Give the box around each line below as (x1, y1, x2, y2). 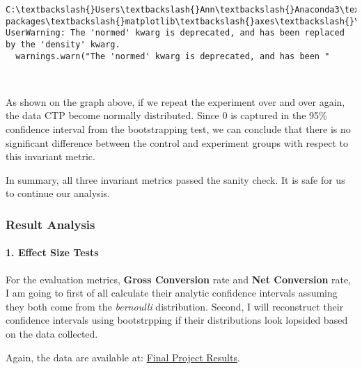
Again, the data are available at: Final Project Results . (6, 350, 240, 364)
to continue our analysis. (6, 186, 110, 201)
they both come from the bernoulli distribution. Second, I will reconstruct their (6, 299, 344, 313)
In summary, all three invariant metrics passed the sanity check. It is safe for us (6, 172, 345, 187)
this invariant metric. (6, 149, 95, 164)
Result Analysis (6, 215, 95, 233)
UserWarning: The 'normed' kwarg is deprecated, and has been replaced (6, 28, 345, 38)
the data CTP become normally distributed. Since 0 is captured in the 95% (6, 108, 327, 123)
